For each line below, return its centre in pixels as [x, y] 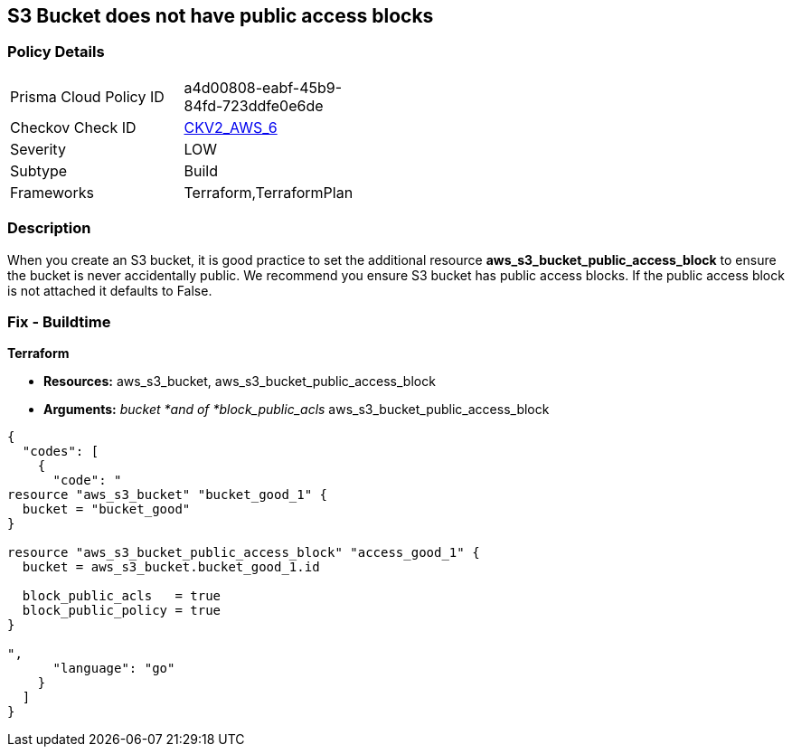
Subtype [39, 170]
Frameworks [52, 192]
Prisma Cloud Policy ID [87, 96]
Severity [38, 149]
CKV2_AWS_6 [231, 127]
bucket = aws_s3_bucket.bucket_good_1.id [171, 567]
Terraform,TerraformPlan [269, 192]
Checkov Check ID [73, 127]
